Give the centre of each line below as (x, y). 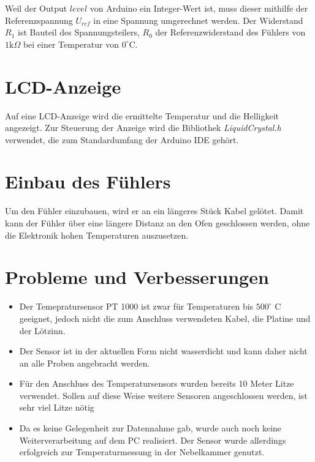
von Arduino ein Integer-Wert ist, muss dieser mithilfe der (199, 8)
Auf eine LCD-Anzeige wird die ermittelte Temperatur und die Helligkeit (142, 115)
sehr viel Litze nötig (57, 407)
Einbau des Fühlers (88, 181)
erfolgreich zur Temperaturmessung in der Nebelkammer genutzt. (142, 452)
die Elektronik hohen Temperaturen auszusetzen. (97, 235)
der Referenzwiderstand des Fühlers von (230, 32)
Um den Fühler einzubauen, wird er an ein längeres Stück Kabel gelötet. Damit (154, 211)
